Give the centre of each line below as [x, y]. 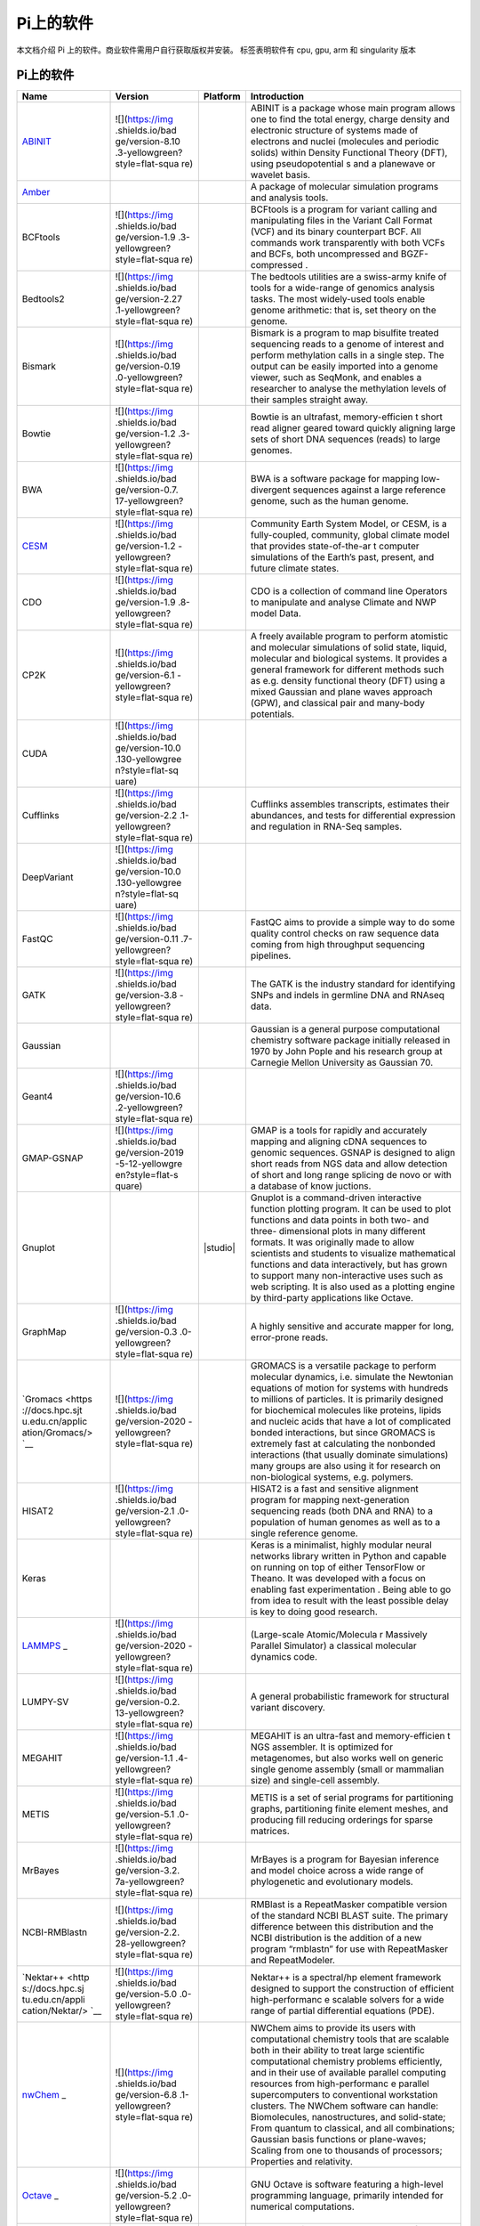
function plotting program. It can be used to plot [351, 1209]
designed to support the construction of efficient [352, 1988]
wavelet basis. [280, 175]
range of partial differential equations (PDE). [343, 2011]
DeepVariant [48, 877]
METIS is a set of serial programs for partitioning [352, 1798]
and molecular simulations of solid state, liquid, [349, 647]
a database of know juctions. [311, 1186]
